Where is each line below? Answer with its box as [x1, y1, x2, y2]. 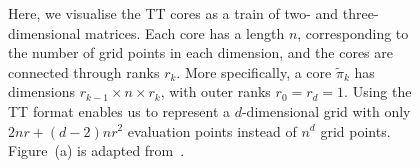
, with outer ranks [160, 81, 271, 102]
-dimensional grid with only [241, 100, 411, 121]
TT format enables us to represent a [8, 100, 230, 121]
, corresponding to [297, 22, 409, 43]
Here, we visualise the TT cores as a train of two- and [8, 3, 339, 23]
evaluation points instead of [127, 120, 297, 141]
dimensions [8, 81, 76, 102]
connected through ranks [8, 61, 160, 82]
